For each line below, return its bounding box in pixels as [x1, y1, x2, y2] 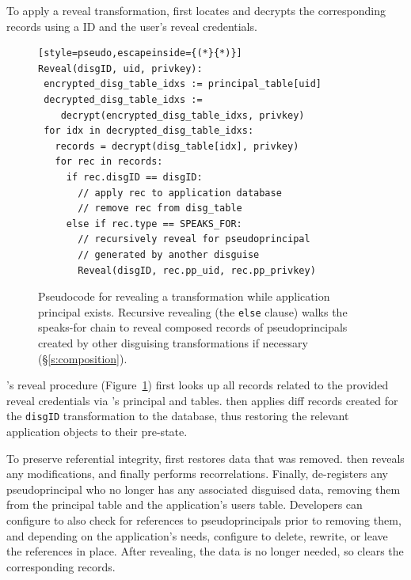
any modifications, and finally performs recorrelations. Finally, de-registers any [6, 465, 388, 482]
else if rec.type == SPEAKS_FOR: [66, 218, 242, 229]
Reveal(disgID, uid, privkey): [38, 63, 203, 74]
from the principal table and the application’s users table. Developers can [6, 496, 363, 513]
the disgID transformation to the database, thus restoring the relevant [6, 408, 349, 424]
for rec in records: [55, 156, 163, 168]
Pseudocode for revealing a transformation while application [38, 288, 330, 305]
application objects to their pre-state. [6, 423, 188, 439]
